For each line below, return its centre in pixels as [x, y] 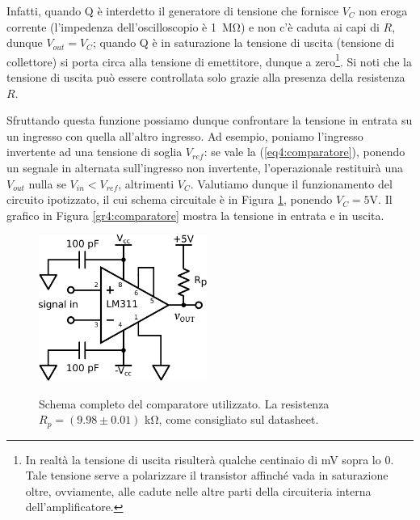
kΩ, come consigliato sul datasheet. [232, 419]
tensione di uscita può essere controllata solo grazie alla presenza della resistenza [206, 77]
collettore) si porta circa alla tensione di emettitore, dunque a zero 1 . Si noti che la [210, 60]
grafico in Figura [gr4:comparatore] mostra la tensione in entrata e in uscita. [195, 215]
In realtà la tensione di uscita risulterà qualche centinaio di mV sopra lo [203, 459]
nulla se [47, 183]
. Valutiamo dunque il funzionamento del [291, 183]
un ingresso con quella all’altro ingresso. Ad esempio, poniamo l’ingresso [185, 135]
